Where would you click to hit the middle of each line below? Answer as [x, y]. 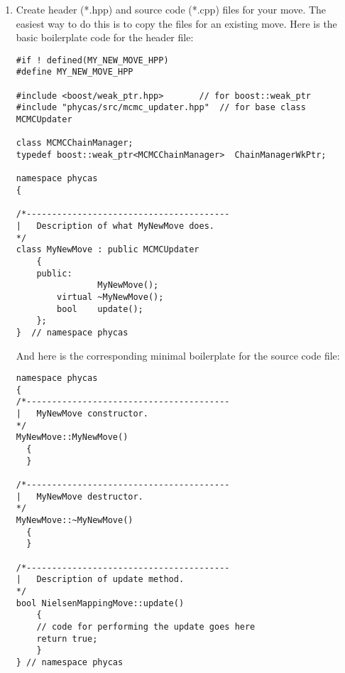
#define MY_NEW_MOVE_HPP [75, 72]
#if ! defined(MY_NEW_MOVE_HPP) [92, 60]
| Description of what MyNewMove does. [115, 226]
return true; [67, 639]
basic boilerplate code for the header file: [105, 37]
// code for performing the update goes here [146, 626]
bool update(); [100, 309]
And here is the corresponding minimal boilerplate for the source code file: [178, 355]
